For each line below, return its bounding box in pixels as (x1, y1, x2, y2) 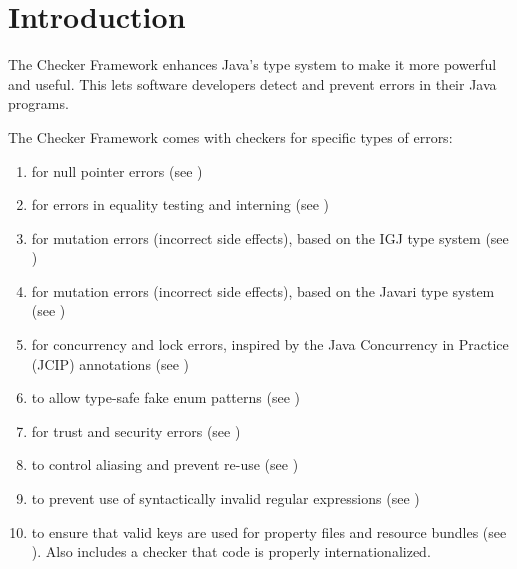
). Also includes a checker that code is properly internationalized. (31, 541, 431, 562)
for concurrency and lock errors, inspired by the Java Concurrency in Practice (31, 334, 509, 355)
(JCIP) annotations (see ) (31, 353, 190, 374)
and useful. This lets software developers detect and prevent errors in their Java (8, 73, 497, 94)
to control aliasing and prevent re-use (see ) (31, 454, 299, 475)
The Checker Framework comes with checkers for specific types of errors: (8, 126, 453, 147)
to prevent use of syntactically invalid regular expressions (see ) (31, 488, 420, 509)
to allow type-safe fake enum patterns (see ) (31, 387, 300, 408)
